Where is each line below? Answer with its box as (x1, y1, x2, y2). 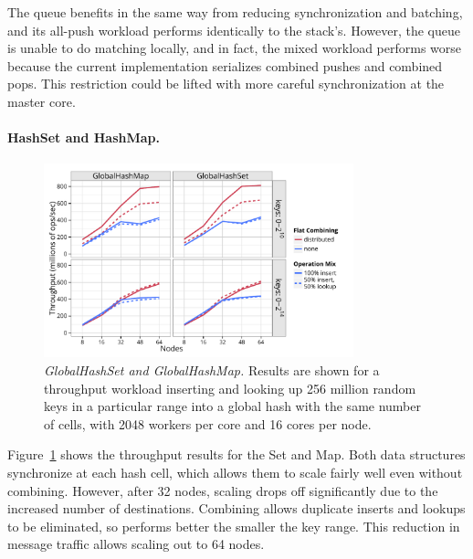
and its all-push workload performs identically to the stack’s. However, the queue (7, 20, 460, 39)
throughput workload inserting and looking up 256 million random (44, 378, 416, 397)
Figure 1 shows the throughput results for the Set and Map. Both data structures (7, 445, 466, 464)
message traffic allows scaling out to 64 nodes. (7, 534, 265, 554)
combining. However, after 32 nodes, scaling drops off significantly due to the (7, 480, 438, 500)
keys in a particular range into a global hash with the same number (44, 396, 421, 416)
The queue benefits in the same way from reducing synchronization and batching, (7, 3, 463, 21)
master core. (7, 91, 76, 111)
